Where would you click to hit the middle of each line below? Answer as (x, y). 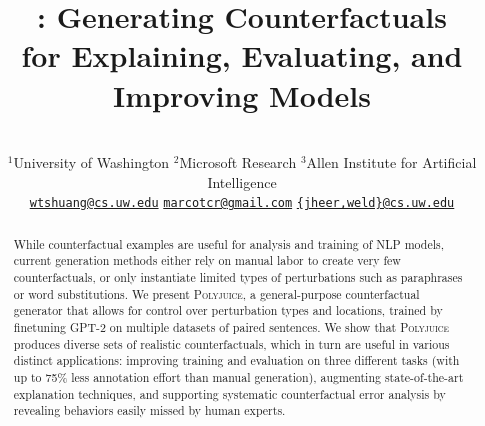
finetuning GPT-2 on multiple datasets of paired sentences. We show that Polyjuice (231, 327)
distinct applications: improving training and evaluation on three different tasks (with (236, 360)
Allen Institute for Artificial (391, 162)
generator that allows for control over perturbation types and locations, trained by (228, 310)
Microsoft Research (238, 162)
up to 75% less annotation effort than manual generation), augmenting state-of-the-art (238, 376)
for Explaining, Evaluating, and (242, 55)
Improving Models (242, 94)
